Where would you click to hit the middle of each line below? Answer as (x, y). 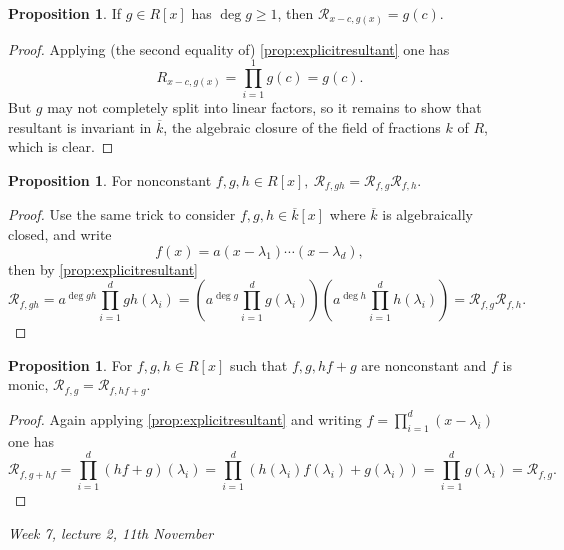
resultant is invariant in (80, 126)
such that (258, 364)
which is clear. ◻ (61, 146)
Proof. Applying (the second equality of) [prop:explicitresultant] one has (229, 48)
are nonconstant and (424, 364)
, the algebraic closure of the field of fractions (302, 126)
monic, (28, 384)
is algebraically (427, 214)
